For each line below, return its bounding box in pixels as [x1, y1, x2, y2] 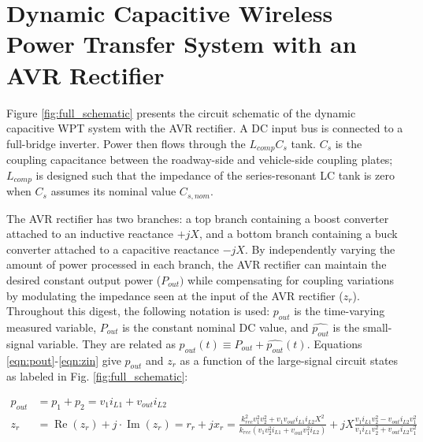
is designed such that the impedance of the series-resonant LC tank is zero [35, 166, 395, 183]
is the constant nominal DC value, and [122, 319, 309, 335]
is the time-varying [294, 303, 385, 319]
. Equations [306, 335, 362, 351]
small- [362, 319, 392, 335]
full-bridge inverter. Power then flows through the [6, 135, 246, 151]
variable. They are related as [37, 335, 176, 351]
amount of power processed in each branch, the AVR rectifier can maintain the [6, 256, 387, 273]
